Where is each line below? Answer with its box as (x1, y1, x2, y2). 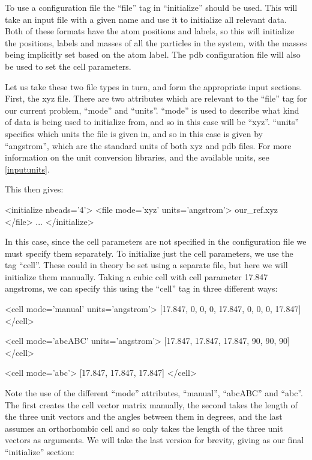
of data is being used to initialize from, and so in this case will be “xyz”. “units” (5, 115, 299, 128)
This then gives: (5, 183, 64, 195)
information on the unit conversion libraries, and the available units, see (5, 151, 269, 164)
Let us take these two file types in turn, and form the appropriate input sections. (5, 80, 302, 93)
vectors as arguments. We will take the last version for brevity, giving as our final (5, 434, 304, 446)
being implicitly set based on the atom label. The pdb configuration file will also (5, 48, 301, 61)
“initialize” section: (5, 446, 74, 458)
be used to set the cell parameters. (5, 60, 131, 72)
